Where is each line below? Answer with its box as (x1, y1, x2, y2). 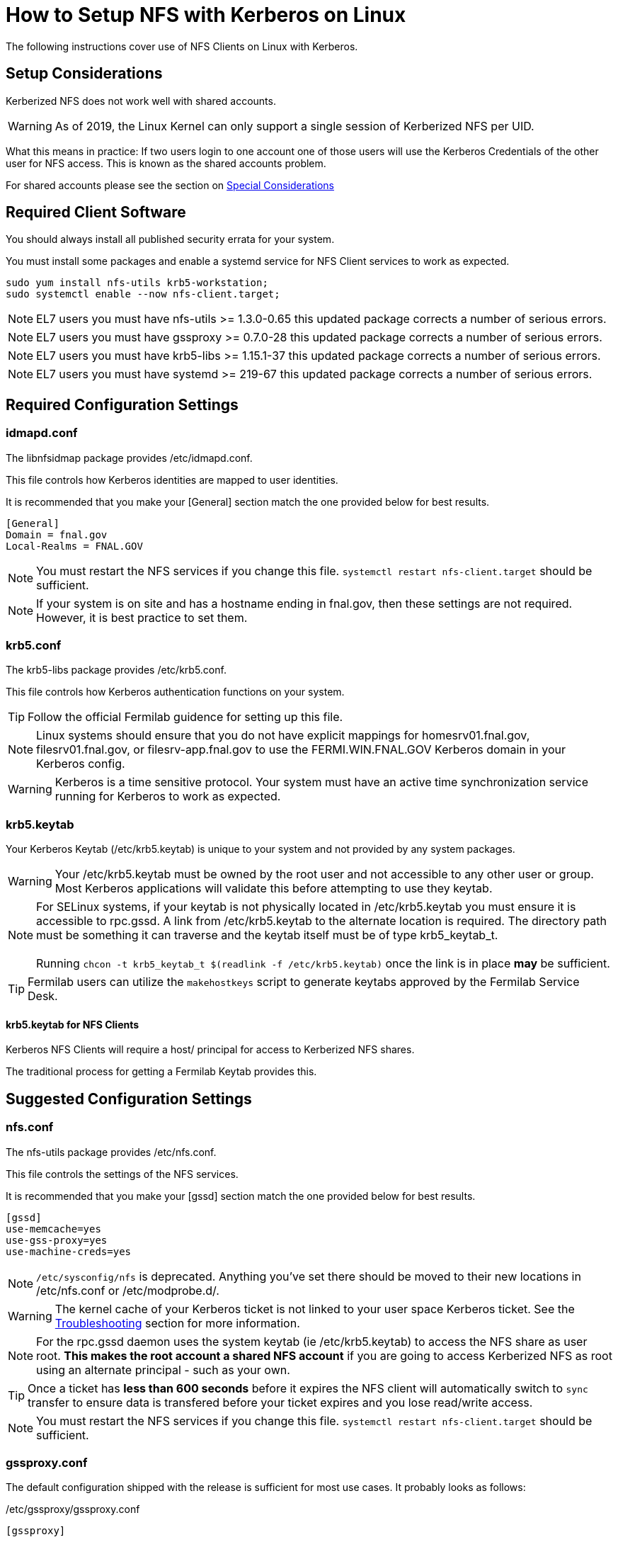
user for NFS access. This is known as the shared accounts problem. (6, 157, 326, 169)
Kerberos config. (36, 756, 125, 771)
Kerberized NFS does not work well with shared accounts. (6, 94, 276, 107)
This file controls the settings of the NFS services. (6, 1167, 239, 1180)
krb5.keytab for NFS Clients (6, 1018, 139, 1031)
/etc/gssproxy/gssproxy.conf (6, 1503, 140, 1516)
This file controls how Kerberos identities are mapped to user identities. (6, 473, 338, 486)
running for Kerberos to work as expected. (55, 789, 281, 804)
